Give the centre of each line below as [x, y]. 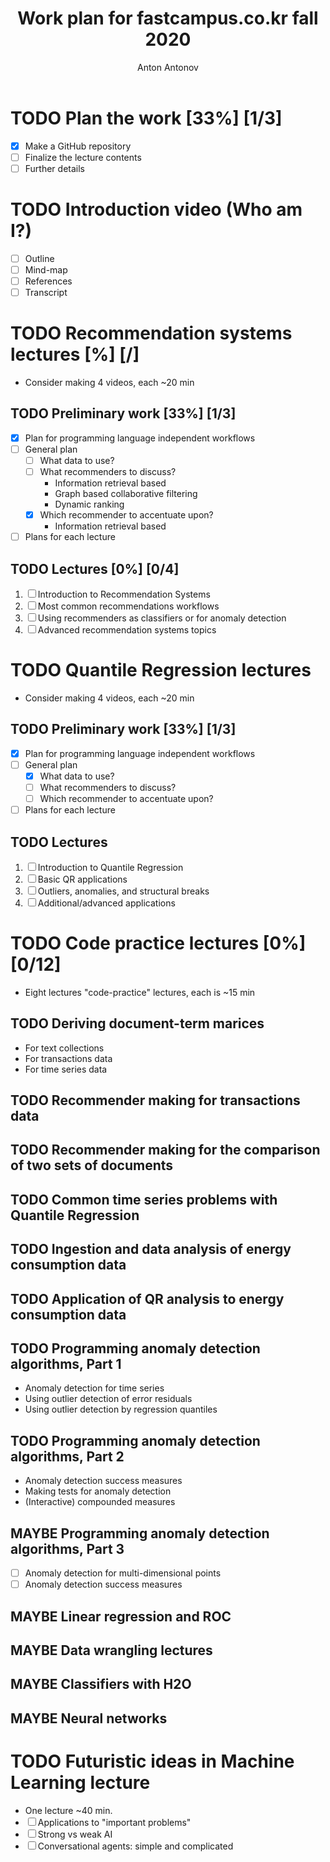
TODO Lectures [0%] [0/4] [95, 568]
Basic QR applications [82, 879]
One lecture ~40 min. [68, 1810]
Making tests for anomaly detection [98, 1491]
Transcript [46, 292]
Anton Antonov [167, 67]
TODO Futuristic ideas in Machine [152, 1761]
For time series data [66, 1069]
